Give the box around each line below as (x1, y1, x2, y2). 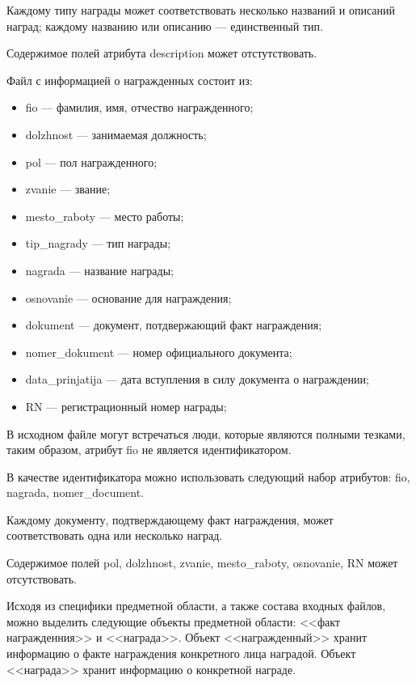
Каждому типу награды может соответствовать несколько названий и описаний (6, 2, 396, 18)
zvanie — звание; (25, 180, 111, 197)
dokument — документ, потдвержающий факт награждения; (25, 316, 322, 333)
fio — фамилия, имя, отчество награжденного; (25, 99, 254, 116)
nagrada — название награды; (25, 261, 174, 278)
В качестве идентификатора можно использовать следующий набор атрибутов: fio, (6, 468, 410, 485)
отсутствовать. (6, 570, 77, 587)
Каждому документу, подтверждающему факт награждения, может (6, 511, 334, 528)
